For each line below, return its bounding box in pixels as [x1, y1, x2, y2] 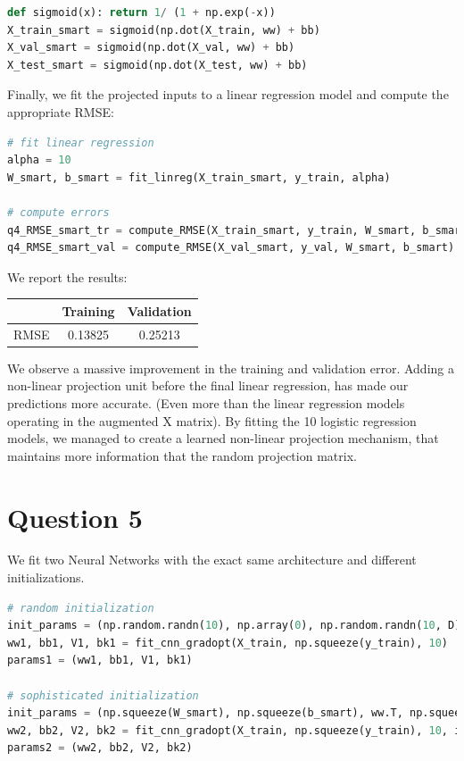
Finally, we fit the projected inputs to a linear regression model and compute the [7, 85, 449, 104]
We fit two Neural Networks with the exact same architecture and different [7, 550, 417, 569]
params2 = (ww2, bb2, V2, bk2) [7, 741, 193, 755]
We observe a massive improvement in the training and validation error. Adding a [7, 358, 454, 377]
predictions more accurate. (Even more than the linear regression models [7, 393, 405, 412]
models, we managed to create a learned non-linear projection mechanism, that [7, 429, 439, 447]
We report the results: [7, 267, 128, 286]
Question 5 [7, 498, 143, 535]
